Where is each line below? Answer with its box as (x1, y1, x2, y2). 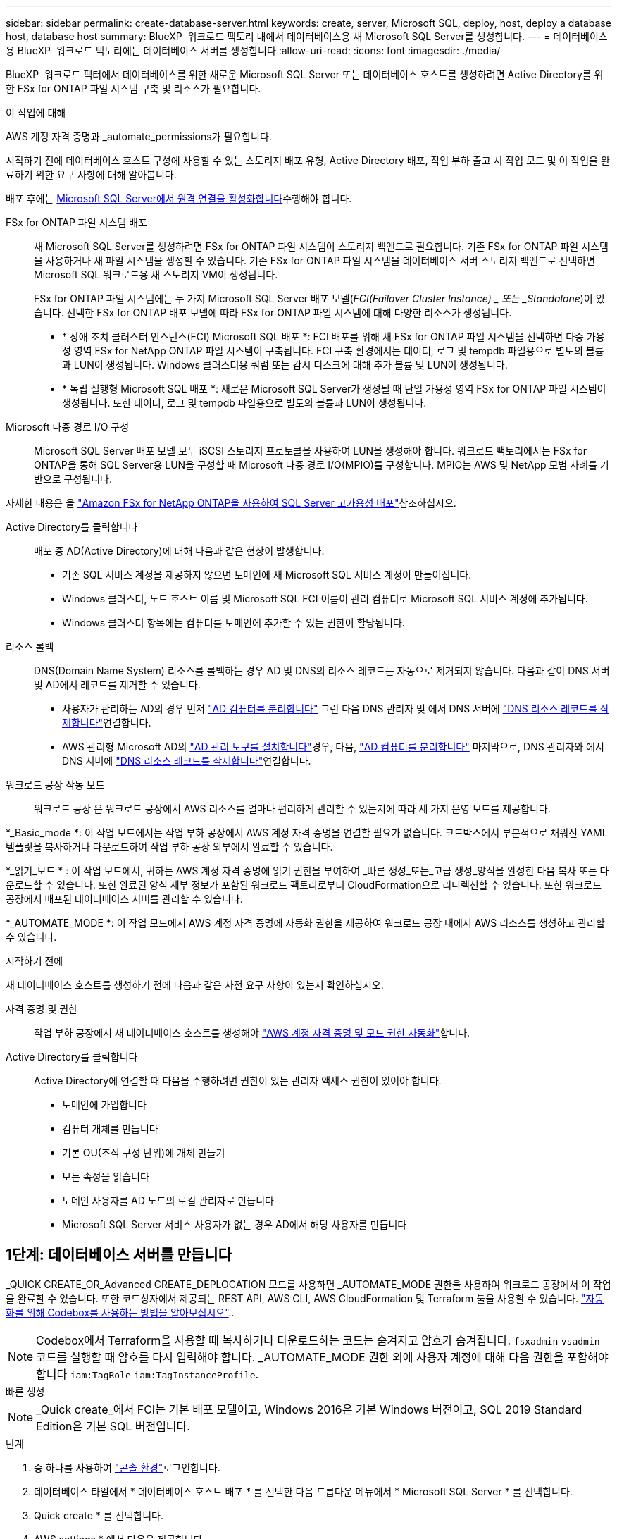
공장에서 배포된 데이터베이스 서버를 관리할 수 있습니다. (6, 893, 243, 905)
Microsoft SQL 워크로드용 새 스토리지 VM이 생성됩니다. (34, 268, 278, 280)
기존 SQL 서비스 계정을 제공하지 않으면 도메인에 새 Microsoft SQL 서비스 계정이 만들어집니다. (62, 569, 472, 581)
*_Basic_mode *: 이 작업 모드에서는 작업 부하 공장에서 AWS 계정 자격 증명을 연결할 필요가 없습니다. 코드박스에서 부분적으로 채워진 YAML (6, 827, 608, 839)
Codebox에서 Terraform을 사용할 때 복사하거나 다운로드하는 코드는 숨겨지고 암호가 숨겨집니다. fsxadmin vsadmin (36, 1333, 600, 1347)
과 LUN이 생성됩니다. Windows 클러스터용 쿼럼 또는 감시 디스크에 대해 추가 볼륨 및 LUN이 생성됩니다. (62, 359, 508, 371)
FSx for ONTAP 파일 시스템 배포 (6, 216, 147, 228)
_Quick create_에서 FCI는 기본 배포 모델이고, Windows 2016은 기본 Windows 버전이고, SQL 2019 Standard (36, 1402, 582, 1416)
